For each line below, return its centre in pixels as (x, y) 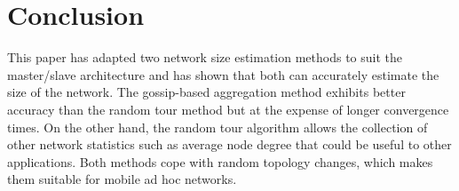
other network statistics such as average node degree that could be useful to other (229, 144)
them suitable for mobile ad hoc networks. (122, 179)
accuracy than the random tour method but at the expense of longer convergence (228, 109)
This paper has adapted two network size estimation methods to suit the (205, 57)
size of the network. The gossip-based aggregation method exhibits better (206, 92)
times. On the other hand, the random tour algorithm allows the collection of (218, 127)
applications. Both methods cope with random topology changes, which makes (220, 161)
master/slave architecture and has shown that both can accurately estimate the (223, 74)
